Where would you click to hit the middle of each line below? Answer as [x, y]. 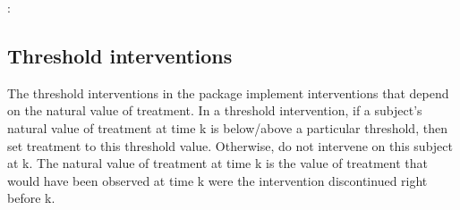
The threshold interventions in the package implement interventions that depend [228, 92]
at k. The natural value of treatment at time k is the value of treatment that [217, 163]
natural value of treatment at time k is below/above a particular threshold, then [227, 127]
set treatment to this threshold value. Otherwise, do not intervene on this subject [230, 145]
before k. [31, 198]
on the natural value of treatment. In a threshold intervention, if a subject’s [215, 110]
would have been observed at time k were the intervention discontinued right [217, 180]
